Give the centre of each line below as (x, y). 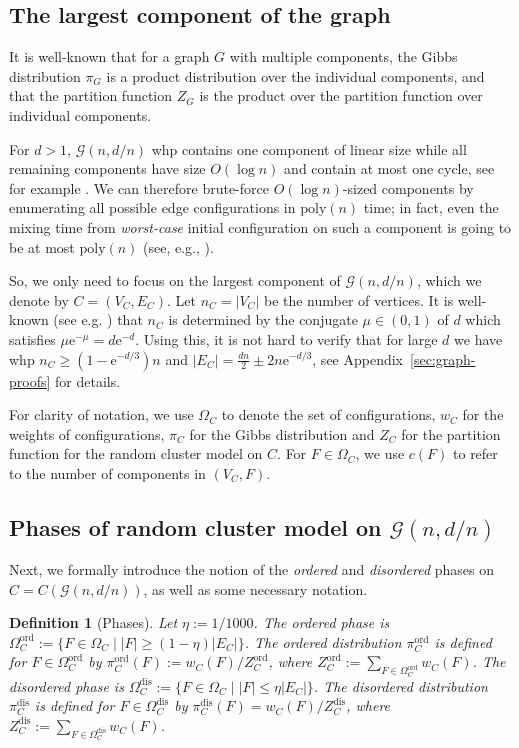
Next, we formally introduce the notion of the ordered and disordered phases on (252, 569)
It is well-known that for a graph (109, 56)
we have (478, 338)
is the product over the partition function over (341, 95)
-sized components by (408, 187)
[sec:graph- (443, 358)
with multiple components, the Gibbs (343, 56)
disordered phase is (66, 685)
